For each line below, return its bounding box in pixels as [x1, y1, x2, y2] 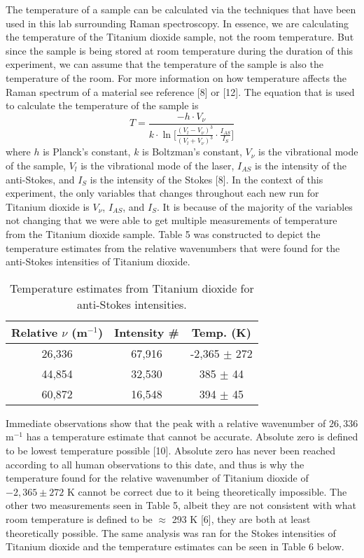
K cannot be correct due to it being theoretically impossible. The [66, 484, 347, 498]
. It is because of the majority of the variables [156, 199, 353, 214]
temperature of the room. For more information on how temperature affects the [6, 70, 347, 85]
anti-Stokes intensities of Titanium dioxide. [6, 254, 190, 269]
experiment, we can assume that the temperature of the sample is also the [6, 57, 323, 71]
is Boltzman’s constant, [142, 144, 242, 159]
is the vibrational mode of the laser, [80, 158, 234, 172]
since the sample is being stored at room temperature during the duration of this [6, 43, 353, 57]
